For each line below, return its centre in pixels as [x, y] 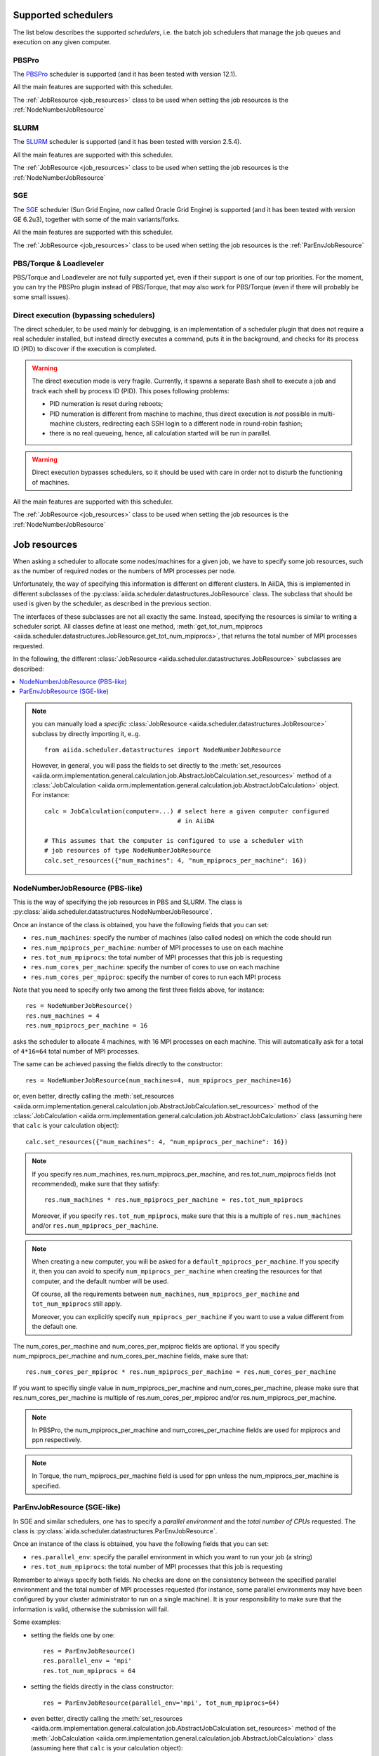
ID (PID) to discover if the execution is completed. [85, 348]
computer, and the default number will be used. [100, 1281]
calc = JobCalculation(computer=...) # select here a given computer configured [187, 811]
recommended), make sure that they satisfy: [96, 1184]
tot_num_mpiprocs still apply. [77, 1304]
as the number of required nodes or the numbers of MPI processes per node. [125, 571]
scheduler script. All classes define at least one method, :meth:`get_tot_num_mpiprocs [138, 627]
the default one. [55, 1327]
